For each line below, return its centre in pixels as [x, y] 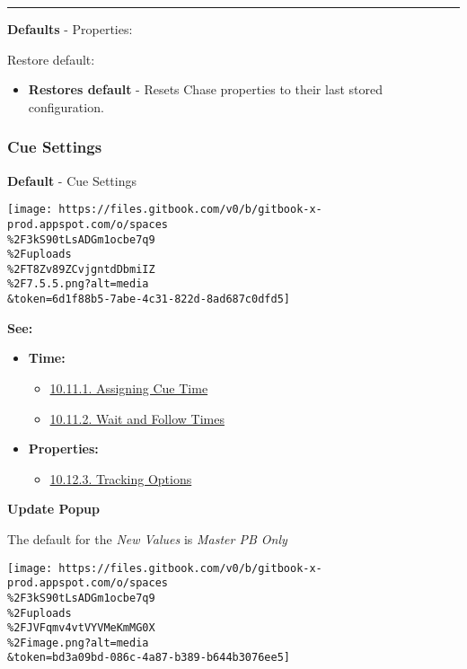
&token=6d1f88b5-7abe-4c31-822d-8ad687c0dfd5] [149, 299]
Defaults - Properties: [70, 29]
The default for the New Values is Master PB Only [147, 538]
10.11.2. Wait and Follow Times [137, 418]
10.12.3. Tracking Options [121, 478]
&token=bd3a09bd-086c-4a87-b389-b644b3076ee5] [149, 658]
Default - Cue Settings [72, 180]
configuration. [66, 106]
